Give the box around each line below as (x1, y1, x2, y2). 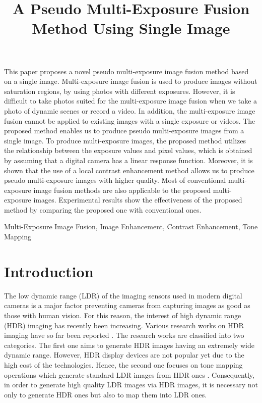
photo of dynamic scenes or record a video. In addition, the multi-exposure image (4, 105, 255, 116)
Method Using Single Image (32, 18, 230, 38)
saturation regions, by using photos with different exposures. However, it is (4, 85, 235, 96)
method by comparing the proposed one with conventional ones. (4, 204, 202, 215)
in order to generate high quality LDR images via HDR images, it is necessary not (4, 379, 258, 390)
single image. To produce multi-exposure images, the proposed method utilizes (4, 135, 246, 145)
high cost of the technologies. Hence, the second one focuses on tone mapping (4, 359, 243, 370)
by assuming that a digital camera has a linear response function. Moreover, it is (4, 155, 253, 165)
